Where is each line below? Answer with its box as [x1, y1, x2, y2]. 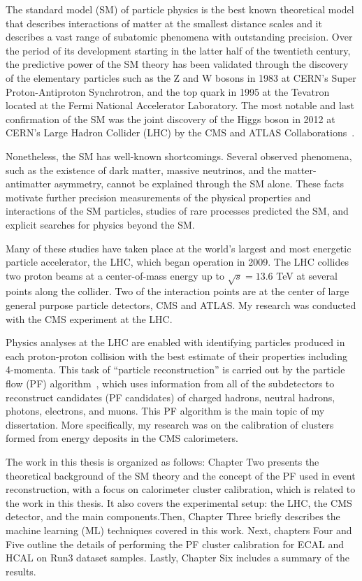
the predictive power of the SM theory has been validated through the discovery [6, 57, 349, 71]
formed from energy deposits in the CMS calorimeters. [6, 431, 238, 445]
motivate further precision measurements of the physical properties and [6, 189, 311, 204]
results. [6, 564, 36, 578]
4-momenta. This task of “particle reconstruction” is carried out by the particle [6, 362, 345, 377]
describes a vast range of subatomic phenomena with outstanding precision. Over [6, 29, 353, 44]
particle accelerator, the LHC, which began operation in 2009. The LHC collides [6, 254, 349, 269]
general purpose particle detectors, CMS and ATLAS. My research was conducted [6, 298, 356, 313]
